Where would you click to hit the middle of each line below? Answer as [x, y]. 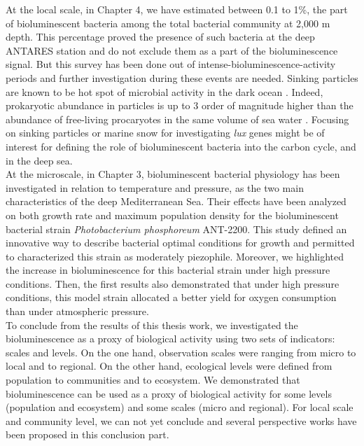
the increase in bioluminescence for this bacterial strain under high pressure [168, 270]
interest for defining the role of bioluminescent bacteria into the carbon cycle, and [181, 146]
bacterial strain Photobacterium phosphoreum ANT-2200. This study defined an [176, 229]
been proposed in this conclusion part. [87, 434]
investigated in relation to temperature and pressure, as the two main [155, 187]
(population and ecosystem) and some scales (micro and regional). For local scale [180, 407]
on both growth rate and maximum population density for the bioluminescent [172, 215]
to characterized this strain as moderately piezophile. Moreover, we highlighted [175, 256]
